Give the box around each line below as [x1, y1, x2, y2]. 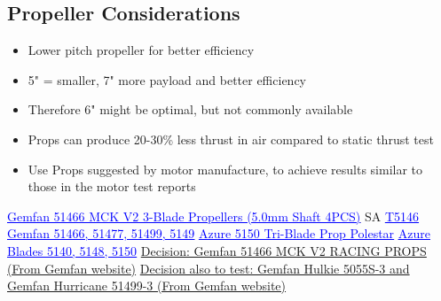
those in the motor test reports [28, 177, 196, 196]
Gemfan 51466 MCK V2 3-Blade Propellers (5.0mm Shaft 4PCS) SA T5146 [7, 206, 420, 225]
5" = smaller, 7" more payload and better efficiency [28, 70, 306, 89]
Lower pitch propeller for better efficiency [28, 41, 255, 59]
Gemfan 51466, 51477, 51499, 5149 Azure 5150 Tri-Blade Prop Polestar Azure [7, 224, 430, 243]
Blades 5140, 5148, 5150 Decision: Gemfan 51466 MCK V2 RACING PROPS [7, 241, 427, 259]
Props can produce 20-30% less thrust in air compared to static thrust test [28, 129, 434, 148]
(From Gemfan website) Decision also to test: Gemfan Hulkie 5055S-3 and [7, 259, 410, 277]
